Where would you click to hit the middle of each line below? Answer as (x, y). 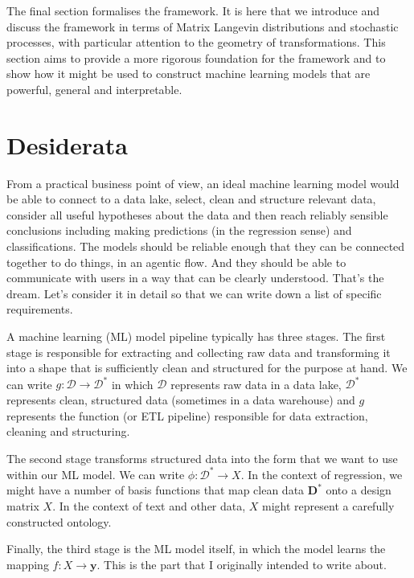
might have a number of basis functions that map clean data (156, 490)
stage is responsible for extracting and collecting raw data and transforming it (199, 352)
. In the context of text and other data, (149, 505)
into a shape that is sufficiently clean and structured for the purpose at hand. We (207, 368)
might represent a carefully (328, 505)
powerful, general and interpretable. (94, 89)
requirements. (40, 309)
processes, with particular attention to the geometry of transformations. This (196, 42)
